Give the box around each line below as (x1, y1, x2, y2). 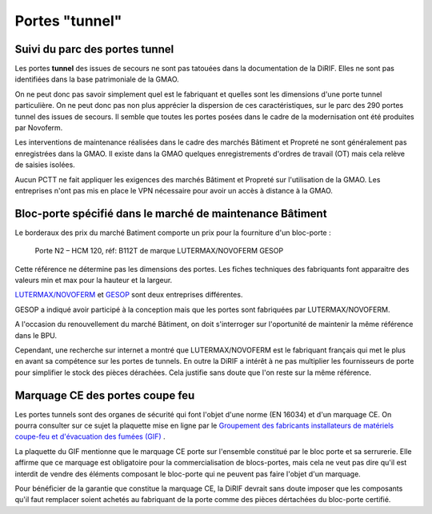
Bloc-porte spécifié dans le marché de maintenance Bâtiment (14, 206, 327, 220)
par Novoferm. (14, 123, 63, 133)
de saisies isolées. (14, 160, 75, 169)
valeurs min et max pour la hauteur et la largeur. (14, 276, 173, 285)
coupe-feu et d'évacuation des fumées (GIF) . (14, 432, 166, 441)
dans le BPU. (14, 330, 58, 340)
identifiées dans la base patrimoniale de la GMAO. (14, 74, 179, 84)
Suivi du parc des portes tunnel (14, 42, 174, 56)
